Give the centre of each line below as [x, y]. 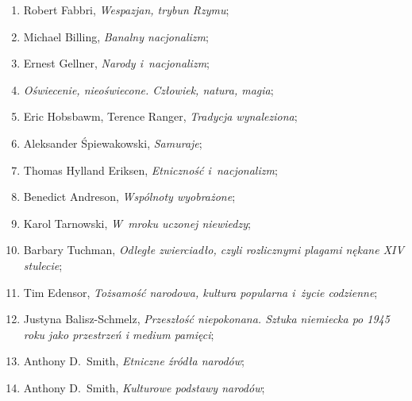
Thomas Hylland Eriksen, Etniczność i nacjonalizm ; [150, 170]
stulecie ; [43, 265]
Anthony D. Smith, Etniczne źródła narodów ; [134, 361]
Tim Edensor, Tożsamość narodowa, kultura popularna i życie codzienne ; [200, 292]
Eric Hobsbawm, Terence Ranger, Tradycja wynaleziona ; [160, 116]
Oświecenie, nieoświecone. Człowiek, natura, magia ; [148, 89]
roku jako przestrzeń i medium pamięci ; [119, 334]
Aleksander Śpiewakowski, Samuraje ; [113, 143]
